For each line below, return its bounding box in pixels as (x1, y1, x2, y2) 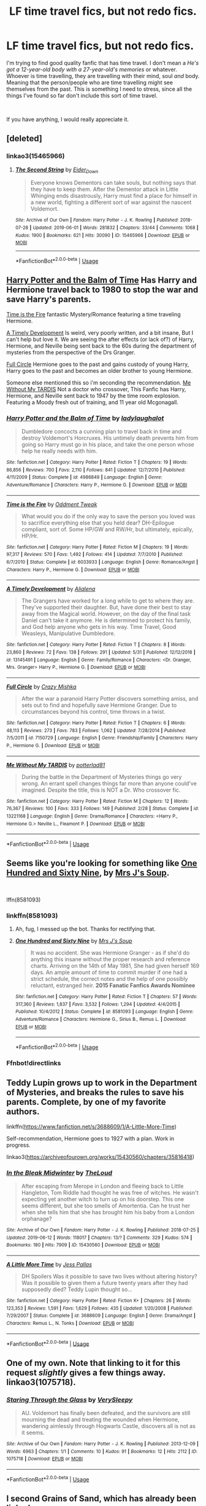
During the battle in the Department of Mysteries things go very (21, 773, 182, 781)
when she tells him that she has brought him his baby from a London (21, 1209, 195, 1216)
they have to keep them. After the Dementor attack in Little (30, 185, 179, 193)
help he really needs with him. (21, 447, 97, 455)
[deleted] (6, 133, 43, 144)
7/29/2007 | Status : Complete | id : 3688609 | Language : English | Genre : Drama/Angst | (6, 1313, 196, 1319)
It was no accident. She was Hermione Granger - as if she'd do (30, 949, 190, 956)
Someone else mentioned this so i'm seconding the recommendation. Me (6, 379, 191, 386)
